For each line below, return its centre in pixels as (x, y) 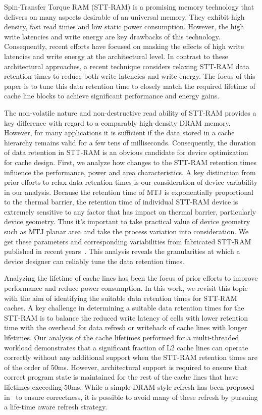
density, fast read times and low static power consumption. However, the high (124, 27)
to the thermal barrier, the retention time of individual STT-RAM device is (121, 202)
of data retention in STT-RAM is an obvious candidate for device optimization (126, 152)
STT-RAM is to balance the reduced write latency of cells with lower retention (126, 317)
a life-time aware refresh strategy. (56, 407)
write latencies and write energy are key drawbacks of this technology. (112, 36)
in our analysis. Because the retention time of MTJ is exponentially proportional (129, 192)
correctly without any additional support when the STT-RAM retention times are (131, 357)
